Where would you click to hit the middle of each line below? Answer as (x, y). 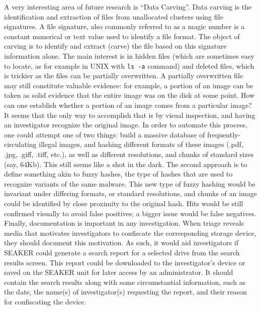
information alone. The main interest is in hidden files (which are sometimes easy (129, 55)
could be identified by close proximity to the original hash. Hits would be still (124, 203)
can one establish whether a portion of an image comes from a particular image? (128, 105)
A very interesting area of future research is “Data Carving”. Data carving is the (128, 7)
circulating (20, 144)
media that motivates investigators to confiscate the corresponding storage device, (130, 233)
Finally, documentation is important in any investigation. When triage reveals (124, 223)
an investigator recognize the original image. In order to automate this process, (126, 125)
